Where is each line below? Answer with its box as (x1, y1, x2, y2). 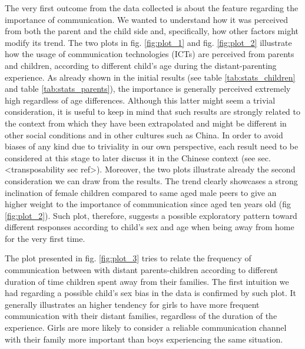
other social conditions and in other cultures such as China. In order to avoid (5, 128, 283, 141)
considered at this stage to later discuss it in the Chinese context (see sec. (5, 151, 271, 164)
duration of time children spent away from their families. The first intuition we (5, 275, 289, 287)
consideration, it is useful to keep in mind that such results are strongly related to (5, 105, 301, 118)
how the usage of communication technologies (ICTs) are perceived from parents (5, 48, 294, 60)
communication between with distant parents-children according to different (5, 264, 279, 276)
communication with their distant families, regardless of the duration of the (5, 310, 277, 322)
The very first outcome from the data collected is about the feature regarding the (5, 2, 299, 14)
